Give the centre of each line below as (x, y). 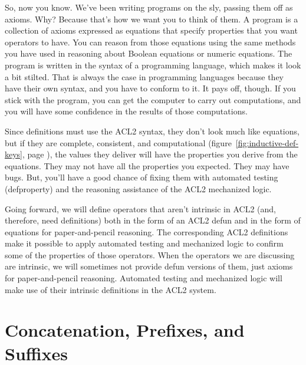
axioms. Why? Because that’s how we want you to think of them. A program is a (152, 19)
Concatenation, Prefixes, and (125, 330)
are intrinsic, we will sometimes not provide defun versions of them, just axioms (149, 266)
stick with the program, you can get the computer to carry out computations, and (153, 99)
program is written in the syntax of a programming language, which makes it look (153, 65)
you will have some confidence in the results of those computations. (126, 111)
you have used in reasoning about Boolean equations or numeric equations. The (149, 53)
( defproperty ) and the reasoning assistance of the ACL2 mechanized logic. (138, 188)
